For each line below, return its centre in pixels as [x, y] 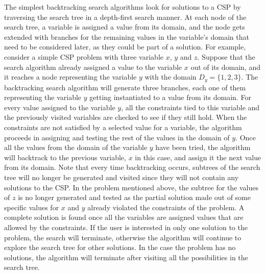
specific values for [32, 207]
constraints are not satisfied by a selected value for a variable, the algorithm [123, 127]
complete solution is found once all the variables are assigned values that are [124, 217]
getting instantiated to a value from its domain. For [170, 97]
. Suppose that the [226, 56]
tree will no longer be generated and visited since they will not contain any [122, 177]
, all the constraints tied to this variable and [190, 107]
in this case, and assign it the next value [198, 157]
